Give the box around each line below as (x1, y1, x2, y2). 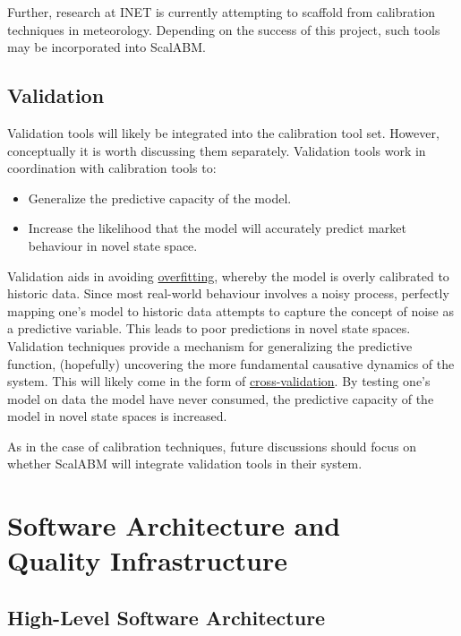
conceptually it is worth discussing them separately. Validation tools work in (7, 141, 426, 159)
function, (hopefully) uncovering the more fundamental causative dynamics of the (7, 354, 455, 373)
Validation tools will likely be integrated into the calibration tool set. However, (7, 123, 440, 142)
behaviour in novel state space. (28, 236, 198, 254)
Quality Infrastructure (7, 542, 287, 579)
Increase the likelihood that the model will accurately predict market (28, 219, 406, 237)
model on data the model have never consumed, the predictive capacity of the (7, 389, 434, 408)
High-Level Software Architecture (7, 604, 326, 632)
